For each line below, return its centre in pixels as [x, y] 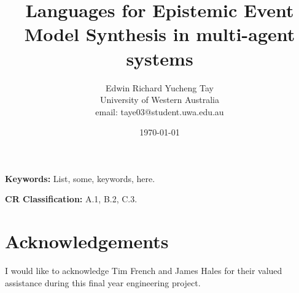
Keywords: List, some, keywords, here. [80, 178]
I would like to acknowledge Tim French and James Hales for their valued [144, 271]
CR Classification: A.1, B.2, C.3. [71, 199]
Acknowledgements [87, 241]
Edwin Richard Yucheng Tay [160, 87]
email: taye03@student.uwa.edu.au [160, 111]
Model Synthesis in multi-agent [160, 34]
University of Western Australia [160, 100]
